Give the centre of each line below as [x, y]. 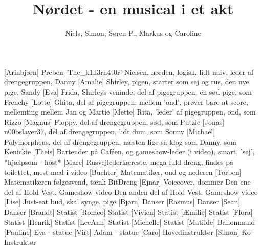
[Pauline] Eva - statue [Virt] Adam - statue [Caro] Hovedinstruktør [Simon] [122, 232]
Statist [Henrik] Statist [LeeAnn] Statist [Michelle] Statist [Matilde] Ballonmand [130, 222]
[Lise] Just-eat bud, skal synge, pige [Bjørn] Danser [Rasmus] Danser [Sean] [122, 202]
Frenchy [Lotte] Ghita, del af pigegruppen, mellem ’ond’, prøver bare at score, [126, 101]
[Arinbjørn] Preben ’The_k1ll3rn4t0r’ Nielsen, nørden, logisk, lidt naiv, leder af [129, 71]
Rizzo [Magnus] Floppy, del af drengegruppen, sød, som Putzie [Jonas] [114, 121]
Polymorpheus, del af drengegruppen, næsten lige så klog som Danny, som [120, 141]
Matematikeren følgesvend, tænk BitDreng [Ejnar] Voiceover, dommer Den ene [127, 182]
